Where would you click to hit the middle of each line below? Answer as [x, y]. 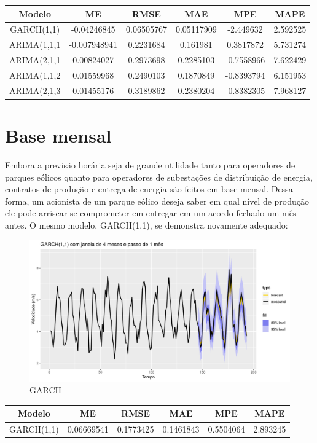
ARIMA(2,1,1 [35, 60]
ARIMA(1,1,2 [35, 75]
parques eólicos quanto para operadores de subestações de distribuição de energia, [159, 177]
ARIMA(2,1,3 [35, 90]
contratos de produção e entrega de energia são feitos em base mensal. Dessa [149, 189]
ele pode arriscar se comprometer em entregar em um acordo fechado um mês [151, 213]
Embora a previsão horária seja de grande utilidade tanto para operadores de [150, 164]
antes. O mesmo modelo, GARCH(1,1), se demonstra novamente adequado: [147, 225]
